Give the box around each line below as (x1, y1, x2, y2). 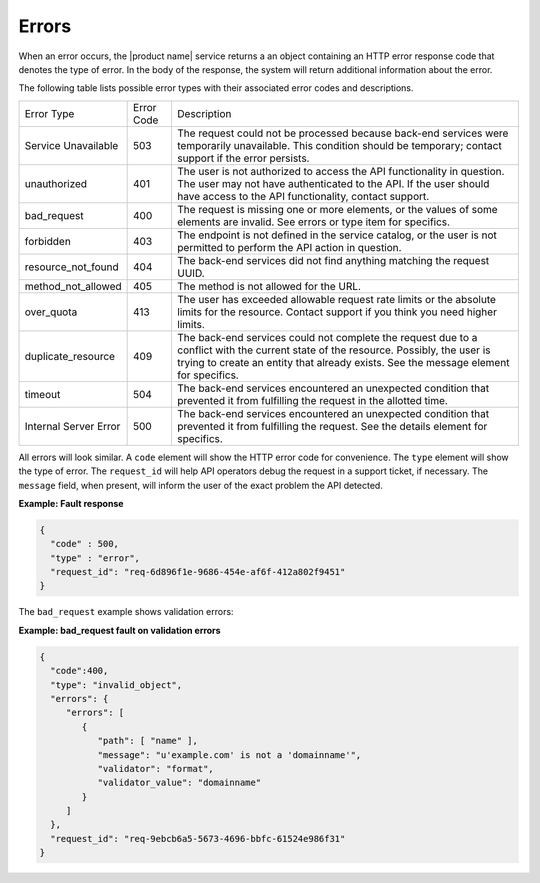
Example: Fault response (18, 497, 124, 509)
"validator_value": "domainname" (97, 777, 262, 789)
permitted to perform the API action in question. (176, 240, 402, 254)
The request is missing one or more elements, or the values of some (176, 202, 499, 216)
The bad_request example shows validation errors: (18, 606, 234, 618)
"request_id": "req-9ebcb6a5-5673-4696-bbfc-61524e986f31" (50, 833, 346, 844)
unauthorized (24, 176, 88, 190)
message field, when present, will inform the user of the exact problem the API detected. (18, 479, 384, 491)
